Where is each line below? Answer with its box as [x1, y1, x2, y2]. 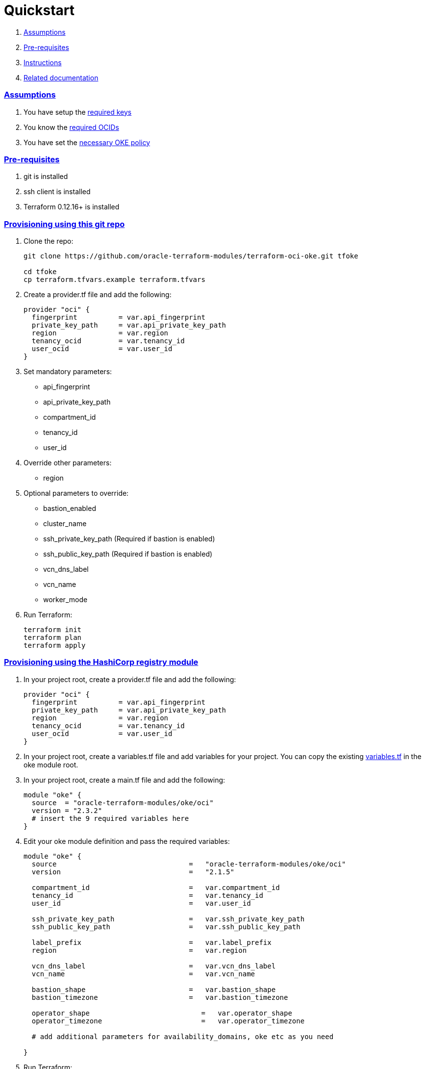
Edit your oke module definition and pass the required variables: [24, 837, 230, 845]
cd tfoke [24, 268, 57, 276]
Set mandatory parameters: [24, 367, 112, 376]
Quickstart [4, 2, 75, 19]
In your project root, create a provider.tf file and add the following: [24, 675, 236, 684]
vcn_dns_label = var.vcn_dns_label [31, 962, 276, 970]
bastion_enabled [43, 504, 96, 512]
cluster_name [43, 519, 87, 528]
